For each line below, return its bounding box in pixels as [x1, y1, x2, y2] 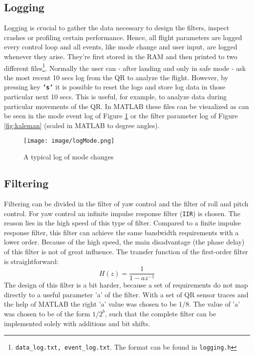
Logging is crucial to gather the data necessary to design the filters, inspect [4, 22, 230, 33]
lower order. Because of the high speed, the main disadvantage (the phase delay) [4, 237, 245, 247]
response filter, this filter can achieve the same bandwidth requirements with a [4, 227, 239, 237]
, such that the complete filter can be [105, 308, 216, 318]
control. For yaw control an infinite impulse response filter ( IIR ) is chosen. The [4, 208, 240, 218]
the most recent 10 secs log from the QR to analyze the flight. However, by [4, 72, 228, 82]
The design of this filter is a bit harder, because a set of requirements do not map [4, 280, 248, 290]
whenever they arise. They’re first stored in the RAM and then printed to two [4, 51, 237, 61]
